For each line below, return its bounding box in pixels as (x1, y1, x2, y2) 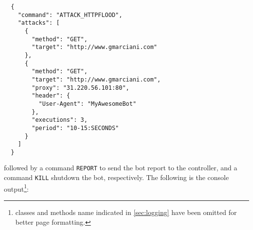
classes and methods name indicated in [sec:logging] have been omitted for (15, 207, 237, 217)
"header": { (32, 92, 71, 99)
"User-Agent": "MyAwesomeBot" (38, 100, 137, 107)
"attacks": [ (18, 19, 60, 27)
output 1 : (4, 182, 29, 194)
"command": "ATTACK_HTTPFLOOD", (18, 11, 123, 18)
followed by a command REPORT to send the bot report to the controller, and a (4, 163, 237, 173)
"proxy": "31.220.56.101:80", (32, 84, 129, 91)
